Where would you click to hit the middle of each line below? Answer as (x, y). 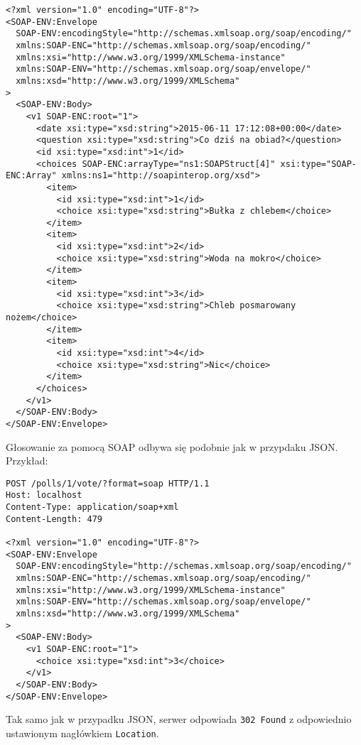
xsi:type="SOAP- (318, 164)
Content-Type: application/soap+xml (92, 507)
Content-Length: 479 (54, 519)
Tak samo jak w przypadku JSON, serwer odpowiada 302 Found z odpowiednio (179, 719)
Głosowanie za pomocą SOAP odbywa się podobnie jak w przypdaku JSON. (172, 446)
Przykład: (27, 461)
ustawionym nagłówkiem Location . (82, 733)
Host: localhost (44, 495)
